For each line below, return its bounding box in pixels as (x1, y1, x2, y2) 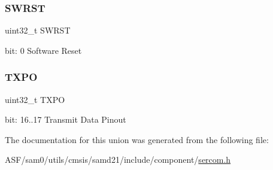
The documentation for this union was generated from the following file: (5, 133, 269, 145)
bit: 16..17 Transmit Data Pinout (5, 113, 126, 126)
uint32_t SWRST (5, 24, 71, 37)
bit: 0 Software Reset (5, 44, 82, 56)
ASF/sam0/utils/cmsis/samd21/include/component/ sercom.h (5, 153, 231, 166)
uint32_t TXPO (5, 93, 65, 105)
